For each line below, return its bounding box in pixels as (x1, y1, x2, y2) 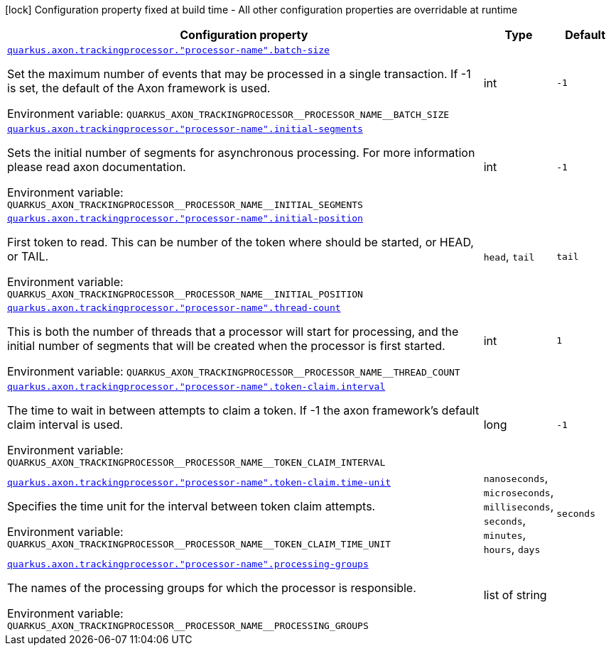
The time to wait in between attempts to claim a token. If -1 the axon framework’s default (7, 403, 480, 417)
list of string (483, 588, 547, 602)
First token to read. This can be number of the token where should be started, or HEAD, (7, 235, 474, 249)
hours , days (483, 542, 541, 556)
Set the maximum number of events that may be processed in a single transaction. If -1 (7, 67, 471, 81)
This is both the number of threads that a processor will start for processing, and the (7, 324, 459, 339)
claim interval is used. (7, 417, 124, 432)
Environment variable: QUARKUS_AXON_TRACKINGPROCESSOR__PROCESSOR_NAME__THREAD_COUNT (7, 364, 460, 378)
